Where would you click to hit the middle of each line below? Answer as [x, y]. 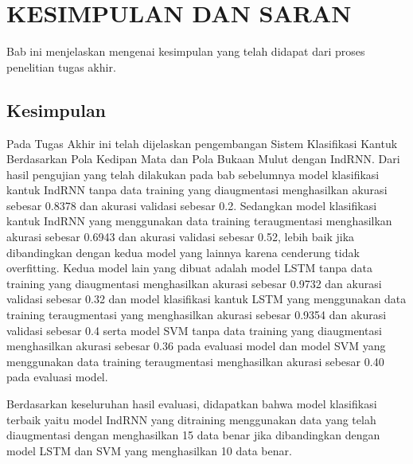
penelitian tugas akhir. [61, 66]
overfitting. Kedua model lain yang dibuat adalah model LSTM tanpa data [189, 268]
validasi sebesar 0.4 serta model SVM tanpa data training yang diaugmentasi [194, 330]
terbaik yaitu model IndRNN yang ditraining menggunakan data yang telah [191, 419]
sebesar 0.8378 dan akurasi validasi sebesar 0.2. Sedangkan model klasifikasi [192, 205]
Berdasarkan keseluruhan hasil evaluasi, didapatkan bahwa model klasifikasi [192, 404]
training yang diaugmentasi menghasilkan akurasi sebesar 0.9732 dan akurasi [194, 283]
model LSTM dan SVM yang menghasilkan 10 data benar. [149, 450]
